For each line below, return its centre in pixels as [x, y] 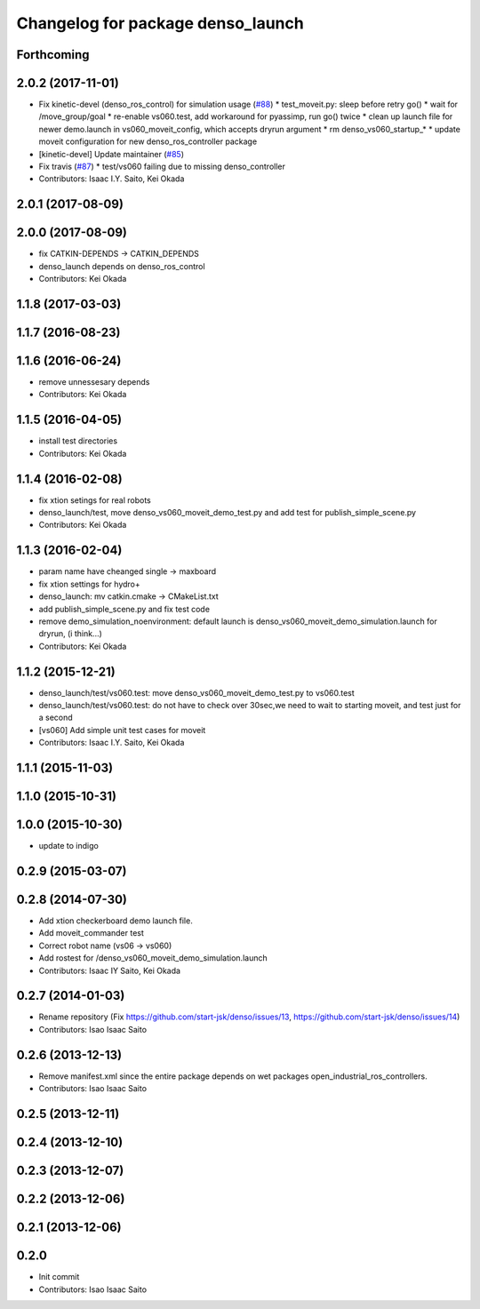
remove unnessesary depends [94, 382]
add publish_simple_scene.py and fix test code [124, 609]
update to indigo [69, 846]
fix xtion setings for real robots [95, 500]
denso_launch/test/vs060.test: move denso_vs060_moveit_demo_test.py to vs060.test [196, 692]
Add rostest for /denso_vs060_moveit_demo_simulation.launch [153, 958]
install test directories [78, 441]
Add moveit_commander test [91, 933]
